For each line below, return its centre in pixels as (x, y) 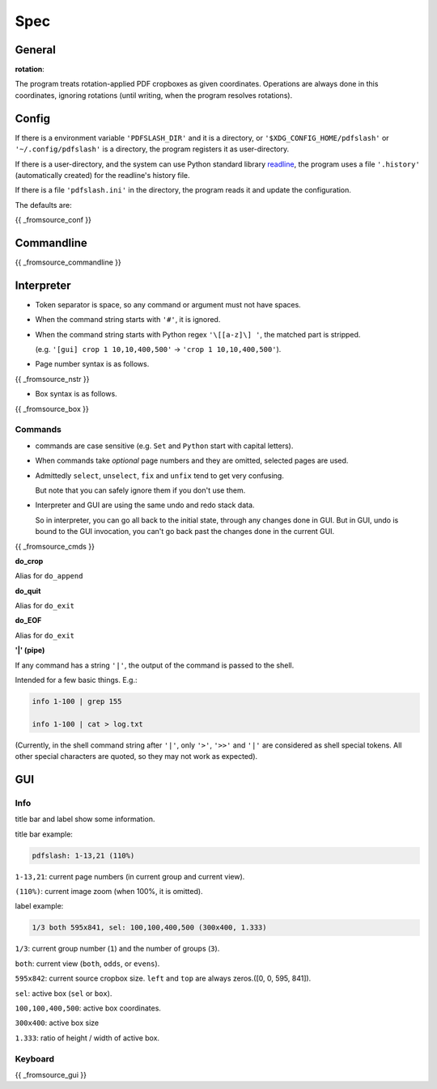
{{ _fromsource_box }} (52, 409)
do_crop (29, 561)
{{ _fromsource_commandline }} (68, 262)
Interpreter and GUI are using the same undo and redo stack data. (145, 505)
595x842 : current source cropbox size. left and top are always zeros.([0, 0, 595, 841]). (163, 978)
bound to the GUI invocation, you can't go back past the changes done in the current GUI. (185, 532)
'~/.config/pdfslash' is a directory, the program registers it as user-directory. (152, 149)
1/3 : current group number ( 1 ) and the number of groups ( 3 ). (117, 949)
